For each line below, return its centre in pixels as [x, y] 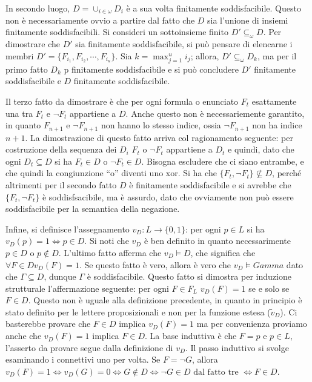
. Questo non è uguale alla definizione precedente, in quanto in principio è [165, 300]
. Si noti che [107, 241]
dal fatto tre [216, 372]
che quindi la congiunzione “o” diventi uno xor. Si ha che [111, 173]
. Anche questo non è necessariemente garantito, [215, 113]
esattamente [274, 101]
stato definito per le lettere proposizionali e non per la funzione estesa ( [138, 311]
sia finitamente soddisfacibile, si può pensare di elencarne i [184, 43]
